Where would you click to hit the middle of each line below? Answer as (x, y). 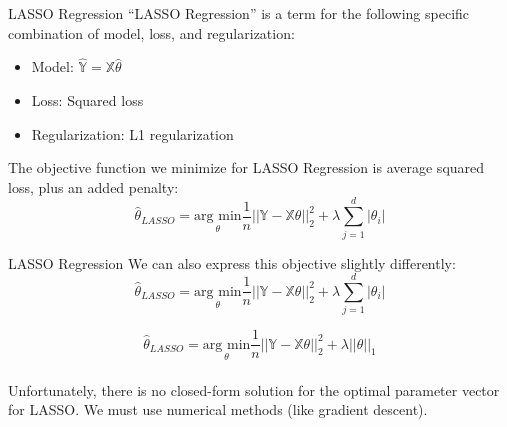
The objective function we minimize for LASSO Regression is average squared (246, 167)
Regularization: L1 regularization (132, 133)
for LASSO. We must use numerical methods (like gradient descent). (218, 409)
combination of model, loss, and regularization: (151, 32)
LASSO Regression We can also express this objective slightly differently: (232, 262)
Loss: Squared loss (87, 100)
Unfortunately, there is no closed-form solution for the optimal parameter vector (254, 389)
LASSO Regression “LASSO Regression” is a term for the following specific (239, 13)
